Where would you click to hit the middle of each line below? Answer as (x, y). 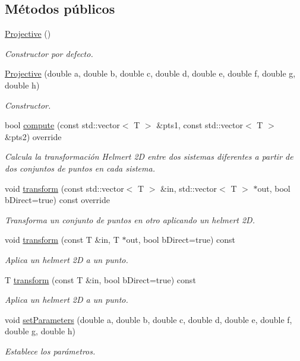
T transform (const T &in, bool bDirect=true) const (100, 279)
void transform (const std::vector (64, 188)
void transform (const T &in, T (62, 240)
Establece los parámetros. (50, 351)
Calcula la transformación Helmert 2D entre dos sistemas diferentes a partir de (149, 156)
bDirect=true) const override (57, 200)
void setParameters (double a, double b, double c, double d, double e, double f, (149, 319)
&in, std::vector (189, 188)
